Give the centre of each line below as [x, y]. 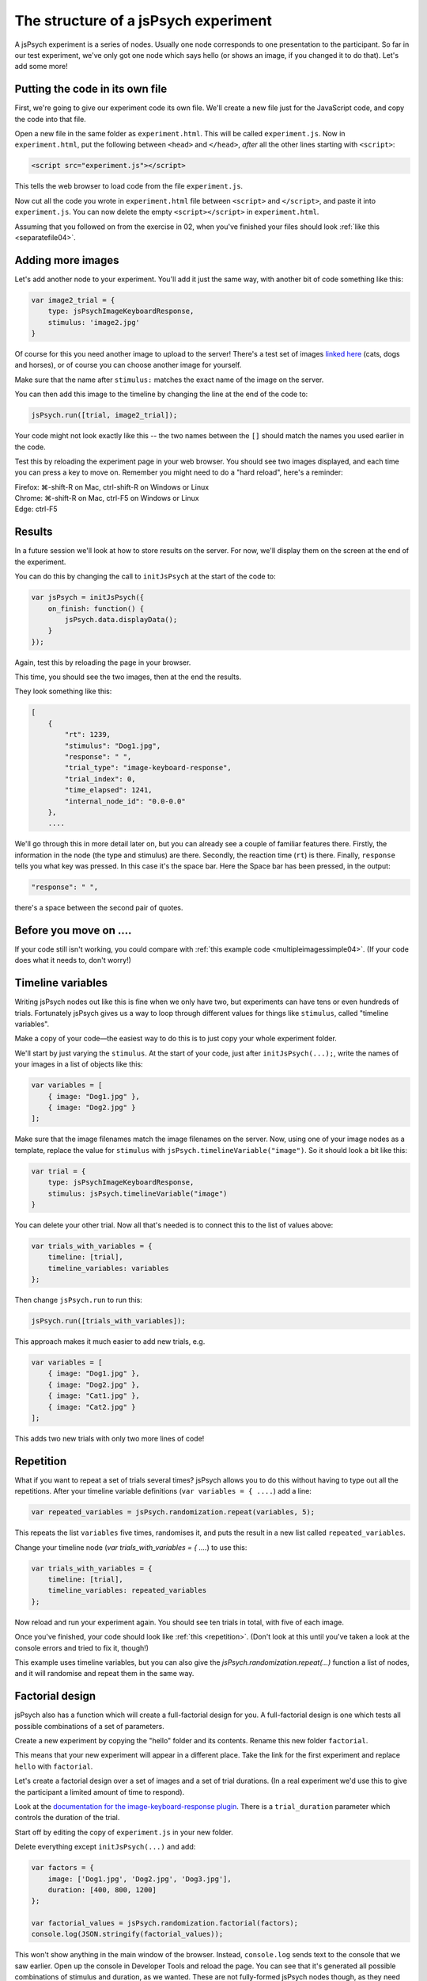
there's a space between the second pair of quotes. [99, 908]
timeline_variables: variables [108, 1268]
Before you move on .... [73, 930]
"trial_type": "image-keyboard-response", [148, 768]
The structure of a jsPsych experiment [143, 21]
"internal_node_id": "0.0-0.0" [125, 801]
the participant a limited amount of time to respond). [100, 1792]
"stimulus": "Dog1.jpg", [113, 746]
